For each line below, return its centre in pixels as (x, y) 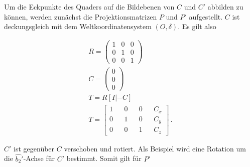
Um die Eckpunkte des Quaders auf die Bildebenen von (89, 7)
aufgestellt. (206, 16)
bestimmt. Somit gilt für (104, 158)
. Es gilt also (197, 26)
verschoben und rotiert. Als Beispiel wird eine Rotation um (155, 148)
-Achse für (39, 158)
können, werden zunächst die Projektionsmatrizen (81, 16)
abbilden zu (225, 7)
